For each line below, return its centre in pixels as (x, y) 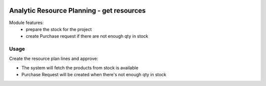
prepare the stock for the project (59, 29)
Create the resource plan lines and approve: (54, 58)
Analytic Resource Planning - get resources (78, 11)
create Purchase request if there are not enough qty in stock (87, 36)
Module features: (26, 23)
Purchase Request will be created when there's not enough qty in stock (94, 75)
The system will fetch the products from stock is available (80, 68)
